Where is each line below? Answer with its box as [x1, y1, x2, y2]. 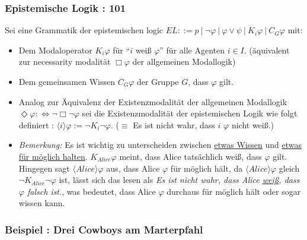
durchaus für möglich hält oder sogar [167, 185, 301, 197]
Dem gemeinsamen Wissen [18, 75, 115, 87]
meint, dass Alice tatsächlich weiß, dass [119, 150, 262, 162]
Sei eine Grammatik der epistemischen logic [5, 24, 164, 36]
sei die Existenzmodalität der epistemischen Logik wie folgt [82, 107, 298, 119]
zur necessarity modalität [18, 55, 111, 68]
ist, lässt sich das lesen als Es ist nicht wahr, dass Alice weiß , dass [59, 173, 300, 186]
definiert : [18, 118, 54, 131]
